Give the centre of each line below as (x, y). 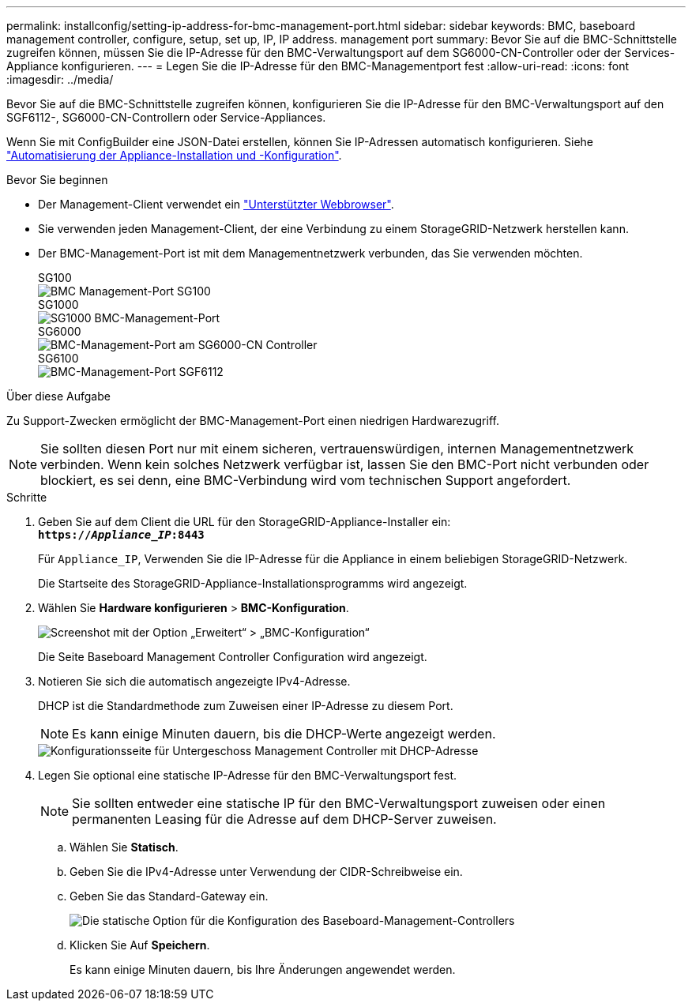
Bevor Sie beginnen (57, 180)
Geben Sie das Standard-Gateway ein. (169, 896)
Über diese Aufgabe (58, 396)
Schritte (27, 497)
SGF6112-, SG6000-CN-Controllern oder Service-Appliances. (166, 117)
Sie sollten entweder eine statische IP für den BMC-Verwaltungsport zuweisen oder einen (339, 803)
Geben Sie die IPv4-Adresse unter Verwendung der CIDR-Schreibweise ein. (266, 872)
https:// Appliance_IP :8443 (121, 535)
